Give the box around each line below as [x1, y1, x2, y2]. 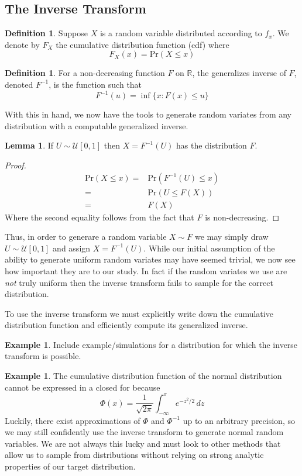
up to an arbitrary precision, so [183, 414, 295, 426]
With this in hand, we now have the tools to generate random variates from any [5, 108, 291, 120]
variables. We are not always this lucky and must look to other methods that [5, 437, 281, 449]
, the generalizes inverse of [192, 67, 286, 79]
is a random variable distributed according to [99, 27, 262, 39]
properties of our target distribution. [5, 460, 136, 472]
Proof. [5, 158, 26, 171]
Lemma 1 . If [5, 139, 54, 151]
